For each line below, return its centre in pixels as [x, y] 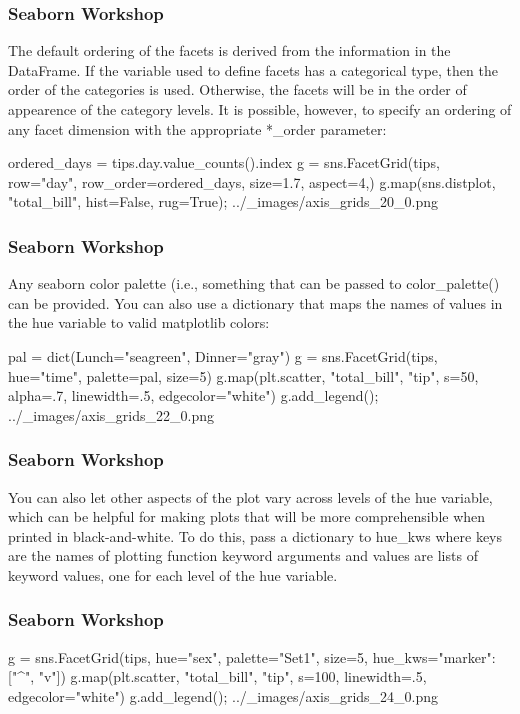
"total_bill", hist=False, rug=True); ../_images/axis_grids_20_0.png [223, 201]
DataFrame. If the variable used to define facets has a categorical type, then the [253, 69]
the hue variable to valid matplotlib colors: [139, 322]
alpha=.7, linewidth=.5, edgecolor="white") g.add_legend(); [193, 395]
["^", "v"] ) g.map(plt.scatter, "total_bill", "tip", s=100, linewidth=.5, [217, 676]
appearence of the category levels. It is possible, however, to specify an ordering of [260, 109]
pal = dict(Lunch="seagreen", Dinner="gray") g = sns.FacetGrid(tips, [223, 355]
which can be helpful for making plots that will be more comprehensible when [247, 516]
